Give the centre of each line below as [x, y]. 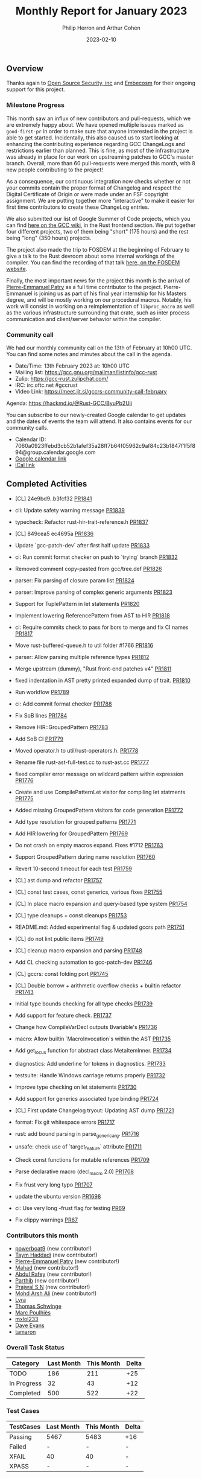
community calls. [27, 427]
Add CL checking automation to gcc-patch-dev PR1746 [84, 962]
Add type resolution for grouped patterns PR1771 [75, 821]
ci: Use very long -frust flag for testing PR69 [70, 1208]
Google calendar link [41, 458]
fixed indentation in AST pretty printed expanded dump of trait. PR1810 [103, 680]
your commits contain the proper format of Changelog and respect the [94, 188]
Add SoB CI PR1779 [39, 739]
